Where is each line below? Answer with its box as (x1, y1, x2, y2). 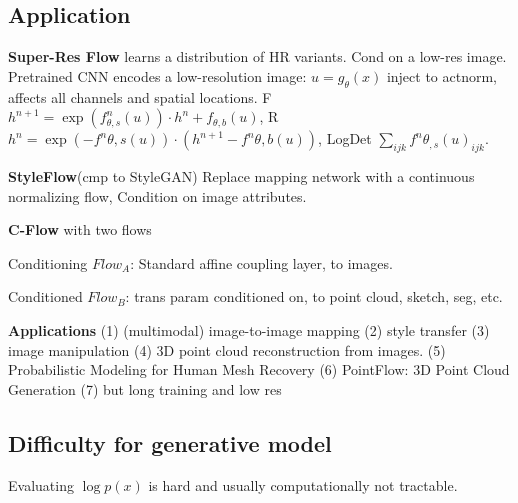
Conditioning (8, 252, 88, 273)
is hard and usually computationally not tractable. (148, 474, 458, 495)
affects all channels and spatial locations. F (8, 86, 272, 107)
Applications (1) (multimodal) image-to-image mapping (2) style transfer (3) (8, 319, 490, 340)
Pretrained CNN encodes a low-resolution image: (8, 65, 307, 86)
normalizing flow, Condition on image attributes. (8, 185, 307, 206)
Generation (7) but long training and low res (8, 378, 282, 399)
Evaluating (8, 474, 74, 495)
